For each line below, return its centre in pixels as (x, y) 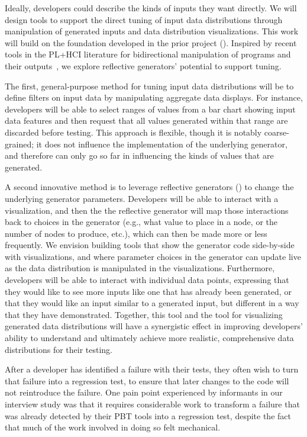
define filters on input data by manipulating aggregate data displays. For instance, (154, 97)
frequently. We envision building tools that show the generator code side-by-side (150, 245)
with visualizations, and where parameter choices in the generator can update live (153, 256)
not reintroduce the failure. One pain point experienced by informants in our (144, 392)
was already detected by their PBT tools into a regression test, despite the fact (148, 415)
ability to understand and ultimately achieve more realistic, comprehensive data (149, 338)
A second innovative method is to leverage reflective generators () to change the (149, 187)
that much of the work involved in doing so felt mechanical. (113, 427)
